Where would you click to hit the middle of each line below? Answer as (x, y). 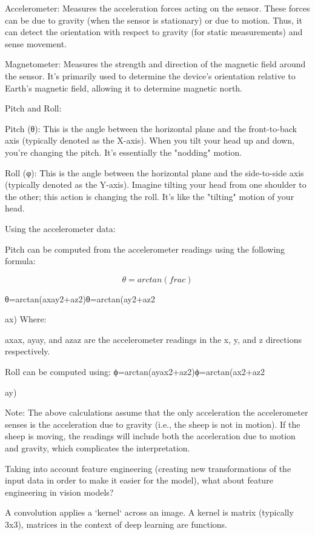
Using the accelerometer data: (60, 228)
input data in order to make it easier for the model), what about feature (139, 480)
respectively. (28, 351)
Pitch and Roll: (33, 108)
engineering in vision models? (59, 492)
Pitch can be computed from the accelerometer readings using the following (145, 249)
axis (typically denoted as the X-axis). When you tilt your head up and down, (150, 140)
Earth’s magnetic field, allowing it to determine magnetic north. (124, 88)
